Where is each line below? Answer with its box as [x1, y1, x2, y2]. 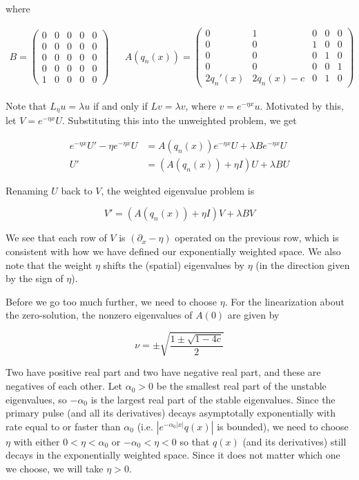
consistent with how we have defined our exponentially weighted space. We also [6, 243, 341, 258]
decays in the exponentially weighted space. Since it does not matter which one [6, 448, 340, 462]
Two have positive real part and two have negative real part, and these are [6, 365, 321, 379]
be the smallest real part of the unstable [156, 379, 327, 393]
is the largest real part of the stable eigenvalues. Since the [90, 392, 336, 406]
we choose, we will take [6, 461, 104, 476]
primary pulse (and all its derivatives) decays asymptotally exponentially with [6, 406, 336, 420]
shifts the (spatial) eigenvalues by [103, 257, 244, 272]
